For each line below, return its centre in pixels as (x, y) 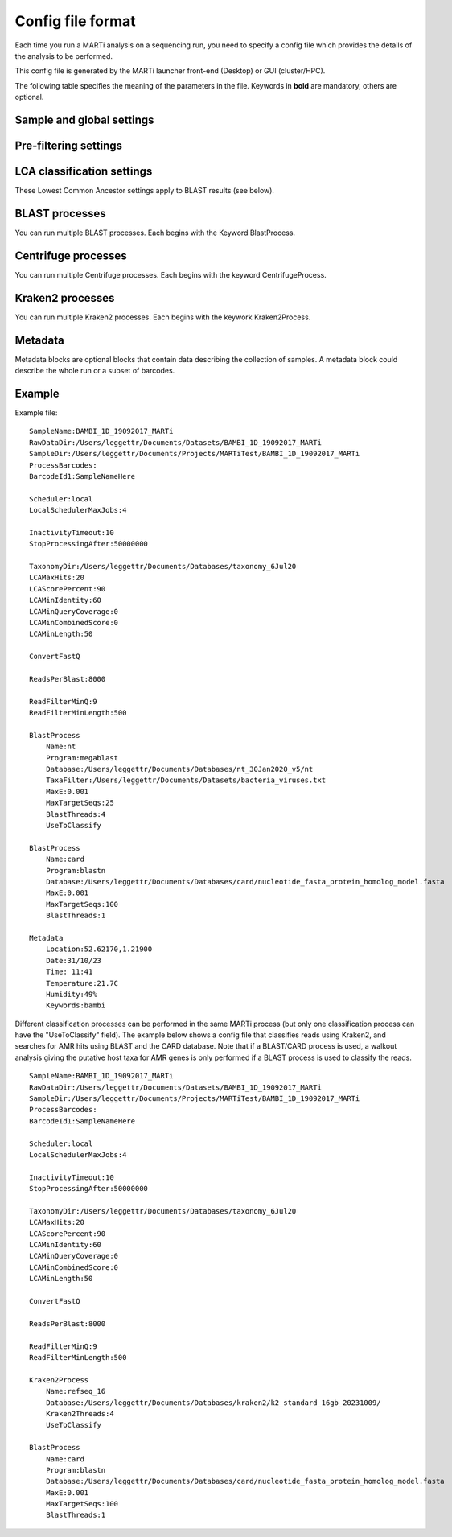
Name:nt (61, 747)
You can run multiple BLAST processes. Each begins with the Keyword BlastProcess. (155, 233)
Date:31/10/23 (74, 960)
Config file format (75, 21)
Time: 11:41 (69, 972)
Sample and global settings (84, 119)
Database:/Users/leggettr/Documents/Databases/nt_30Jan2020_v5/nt (179, 769)
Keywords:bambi (76, 1005)
